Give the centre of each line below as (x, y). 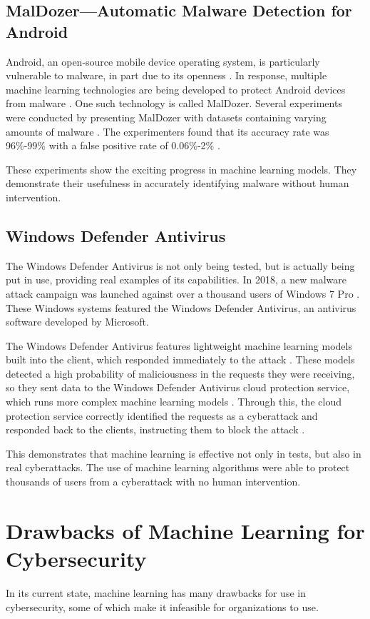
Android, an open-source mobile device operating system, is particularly (163, 61)
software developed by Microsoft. (77, 322)
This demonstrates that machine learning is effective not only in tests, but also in (184, 453)
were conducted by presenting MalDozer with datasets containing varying (166, 117)
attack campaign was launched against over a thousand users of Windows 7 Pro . (183, 293)
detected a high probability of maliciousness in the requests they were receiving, (180, 373)
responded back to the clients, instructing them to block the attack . (155, 429)
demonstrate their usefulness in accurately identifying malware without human (178, 183)
